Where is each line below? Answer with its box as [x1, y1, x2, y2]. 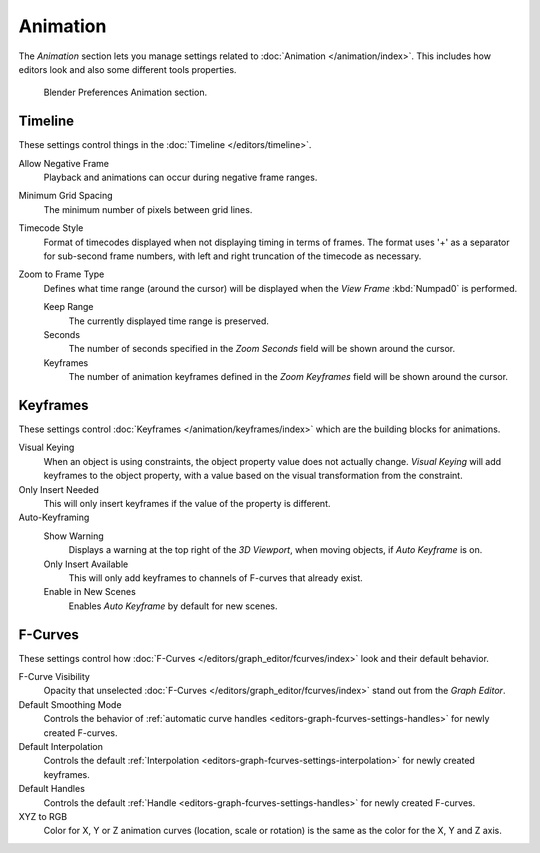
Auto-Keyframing [18, 511, 90, 524]
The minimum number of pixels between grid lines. [43, 203, 253, 215]
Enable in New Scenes [43, 586, 137, 598]
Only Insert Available [43, 558, 129, 570]
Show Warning [43, 530, 104, 542]
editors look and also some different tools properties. [18, 63, 237, 75]
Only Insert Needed [18, 483, 100, 495]
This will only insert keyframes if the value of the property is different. [43, 497, 331, 509]
